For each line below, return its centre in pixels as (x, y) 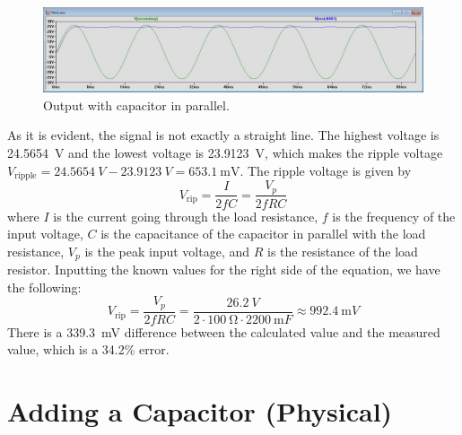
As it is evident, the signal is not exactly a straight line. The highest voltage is (223, 135)
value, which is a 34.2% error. (88, 349)
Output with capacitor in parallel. (136, 104)
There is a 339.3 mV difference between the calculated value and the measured (224, 331)
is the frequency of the (394, 216)
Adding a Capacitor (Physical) (200, 411)
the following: (44, 287)
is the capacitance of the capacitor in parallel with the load (263, 234)
